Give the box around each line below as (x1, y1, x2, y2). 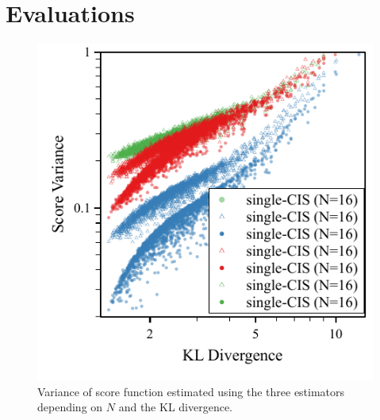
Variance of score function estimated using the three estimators (37, 383, 345, 399)
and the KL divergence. (118, 399, 233, 415)
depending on (37, 399, 103, 415)
